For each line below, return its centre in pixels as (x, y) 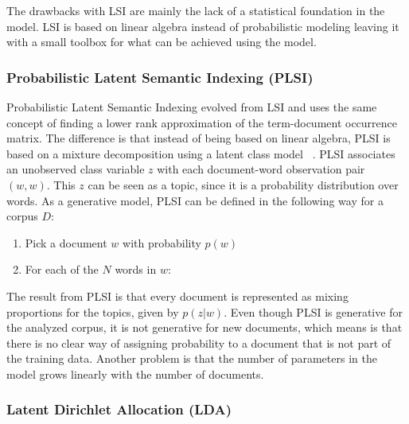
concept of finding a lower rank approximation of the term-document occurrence (202, 122)
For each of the (62, 269)
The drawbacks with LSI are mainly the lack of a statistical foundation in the (196, 10)
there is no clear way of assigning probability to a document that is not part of (199, 342)
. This (61, 184)
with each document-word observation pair (261, 169)
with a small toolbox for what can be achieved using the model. (162, 42)
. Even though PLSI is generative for (313, 311)
